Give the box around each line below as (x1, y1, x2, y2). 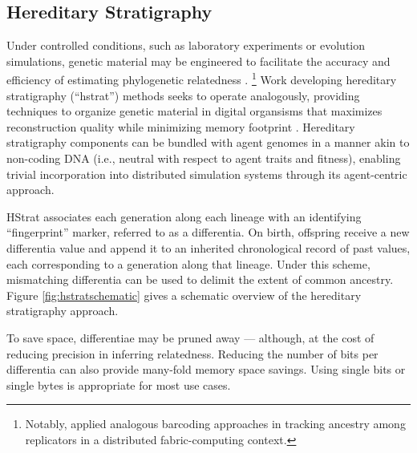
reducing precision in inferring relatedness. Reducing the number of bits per (6, 345, 379, 362)
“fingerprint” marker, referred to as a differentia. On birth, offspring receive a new (6, 224, 410, 241)
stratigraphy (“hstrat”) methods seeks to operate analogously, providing (6, 87, 360, 103)
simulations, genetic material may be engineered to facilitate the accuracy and (6, 52, 391, 69)
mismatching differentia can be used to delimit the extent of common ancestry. (6, 271, 394, 288)
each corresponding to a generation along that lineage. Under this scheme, (6, 255, 370, 272)
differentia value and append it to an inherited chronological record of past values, (6, 239, 411, 256)
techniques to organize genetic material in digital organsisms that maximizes (6, 103, 383, 119)
